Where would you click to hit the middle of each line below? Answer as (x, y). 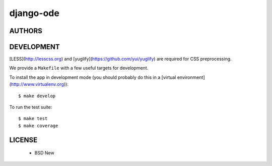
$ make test (33, 119)
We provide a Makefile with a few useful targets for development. (79, 68)
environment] (191, 77)
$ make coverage (38, 126)
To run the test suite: (31, 107)
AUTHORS (26, 31)
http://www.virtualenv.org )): (40, 84)
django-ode (35, 13)
